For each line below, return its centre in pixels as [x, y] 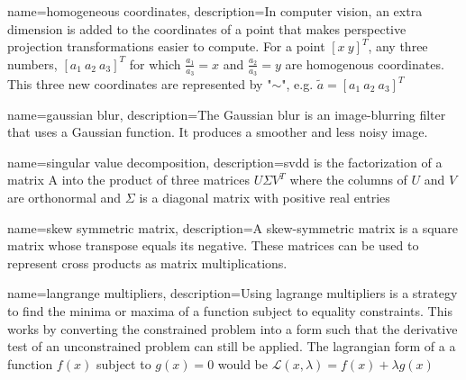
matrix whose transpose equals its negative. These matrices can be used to [213, 245]
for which [155, 63]
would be [243, 363]
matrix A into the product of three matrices [128, 180]
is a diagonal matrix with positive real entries [265, 197]
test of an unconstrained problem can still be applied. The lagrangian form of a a [232, 346]
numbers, [32, 63]
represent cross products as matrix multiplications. [147, 262]
